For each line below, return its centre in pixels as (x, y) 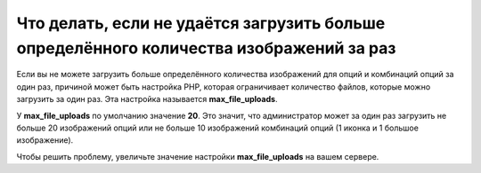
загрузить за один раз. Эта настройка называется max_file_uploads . (147, 99)
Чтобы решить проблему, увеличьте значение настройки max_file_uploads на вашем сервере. (198, 156)
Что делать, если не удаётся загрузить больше (201, 23)
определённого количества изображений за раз (206, 48)
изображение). (45, 140)
